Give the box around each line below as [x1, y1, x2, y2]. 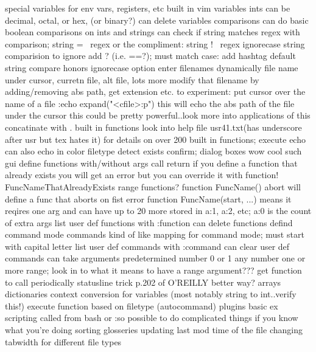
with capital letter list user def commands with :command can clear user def [5, 240, 290, 252]
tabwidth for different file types [5, 335, 122, 348]
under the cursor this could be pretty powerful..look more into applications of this [5, 109, 311, 122]
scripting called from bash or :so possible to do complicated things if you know [5, 311, 298, 324]
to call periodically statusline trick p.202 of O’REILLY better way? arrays [5, 275, 281, 288]
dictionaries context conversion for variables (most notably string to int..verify [5, 288, 297, 300]
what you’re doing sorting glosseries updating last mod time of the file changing [5, 323, 303, 336]
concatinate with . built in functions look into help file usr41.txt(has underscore [5, 120, 302, 133]
